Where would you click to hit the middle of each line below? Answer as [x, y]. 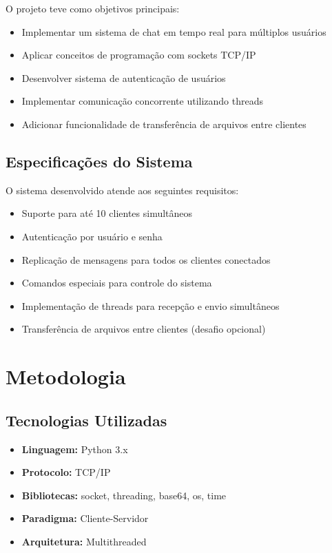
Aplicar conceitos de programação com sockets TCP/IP [139, 55]
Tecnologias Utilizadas [86, 420]
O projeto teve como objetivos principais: [93, 8]
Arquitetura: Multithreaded [84, 541]
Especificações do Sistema [99, 161]
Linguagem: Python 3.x [75, 449]
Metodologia [66, 376]
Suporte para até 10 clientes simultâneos [107, 213]
